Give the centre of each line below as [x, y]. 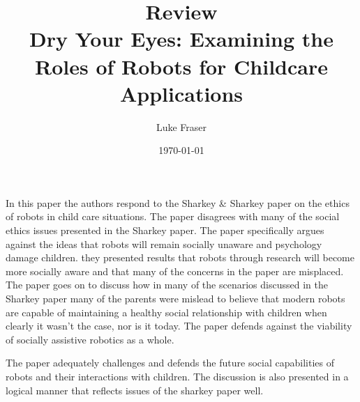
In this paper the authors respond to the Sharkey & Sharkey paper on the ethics [178, 202]
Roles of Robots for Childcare [181, 66]
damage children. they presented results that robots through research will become [180, 257]
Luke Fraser [181, 126]
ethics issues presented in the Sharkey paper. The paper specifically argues [165, 230]
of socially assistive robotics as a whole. [90, 339]
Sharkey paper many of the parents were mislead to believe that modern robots [175, 299]
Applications [181, 93]
